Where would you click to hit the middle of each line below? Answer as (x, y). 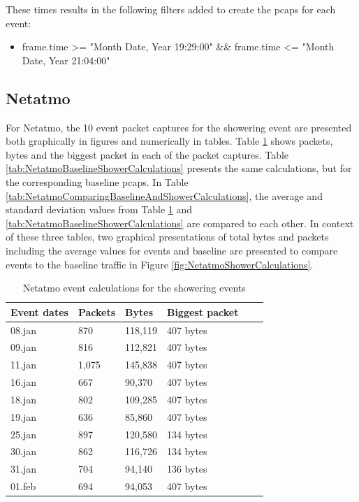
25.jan (23, 434)
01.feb (23, 486)
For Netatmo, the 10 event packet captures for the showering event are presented (179, 127)
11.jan (23, 365)
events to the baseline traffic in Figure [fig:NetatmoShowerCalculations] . (160, 264)
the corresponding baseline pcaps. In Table (97, 181)
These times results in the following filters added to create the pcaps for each (171, 9)
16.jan (23, 382)
